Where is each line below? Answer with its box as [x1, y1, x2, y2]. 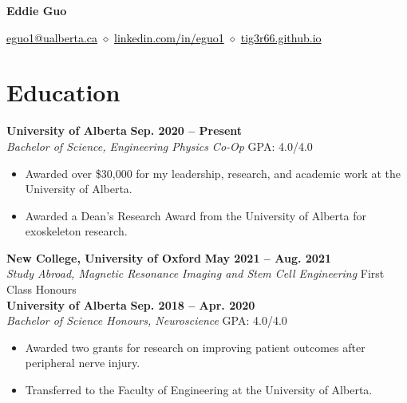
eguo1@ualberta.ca [6, 29, 98, 45]
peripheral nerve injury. [25, 354, 140, 371]
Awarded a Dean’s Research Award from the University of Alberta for [25, 207, 366, 223]
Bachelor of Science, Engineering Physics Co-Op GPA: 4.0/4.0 [6, 137, 313, 154]
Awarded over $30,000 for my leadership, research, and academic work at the [25, 164, 401, 181]
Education [6, 76, 121, 109]
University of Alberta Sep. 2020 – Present [6, 122, 243, 139]
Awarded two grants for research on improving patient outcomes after [25, 338, 366, 355]
